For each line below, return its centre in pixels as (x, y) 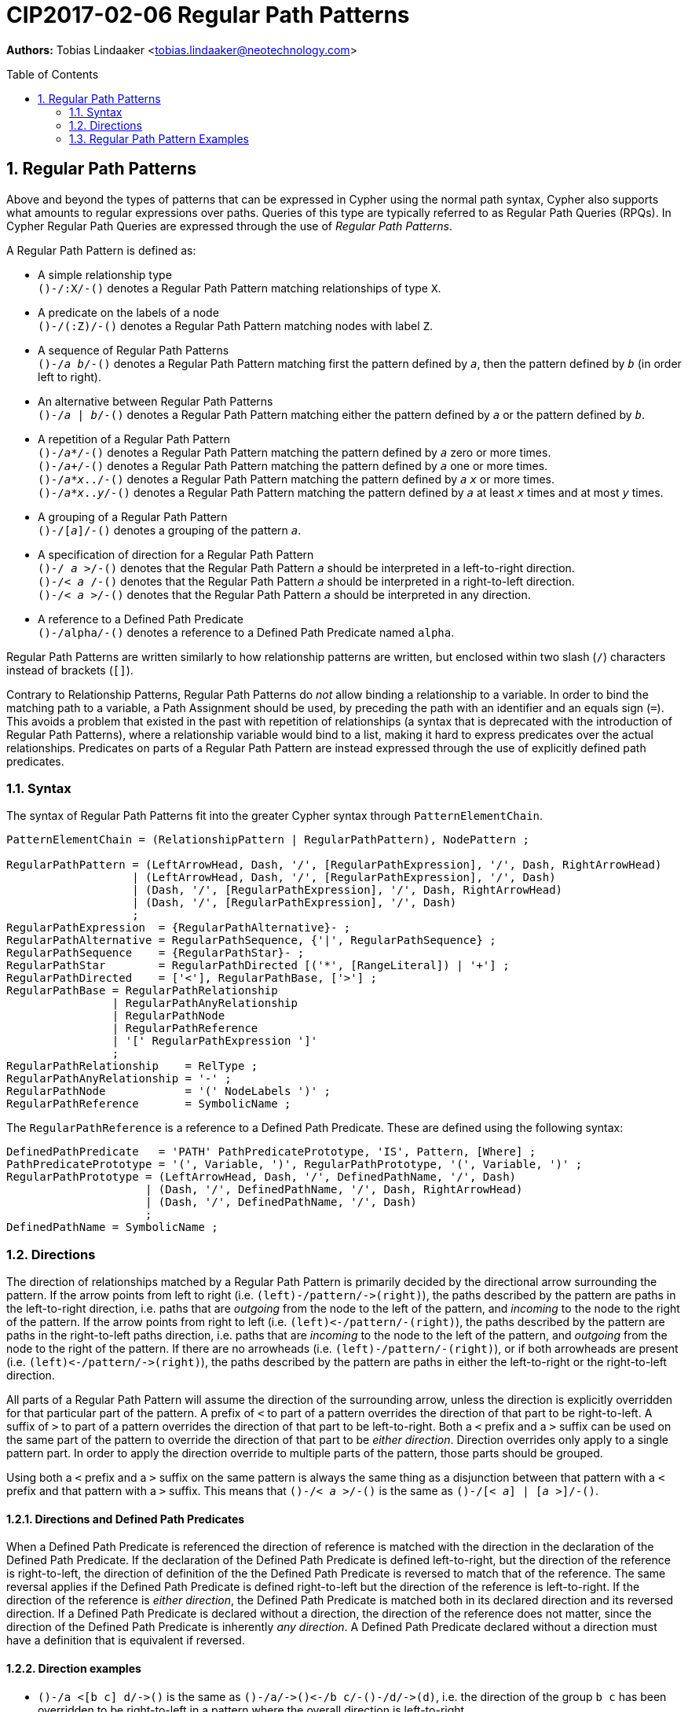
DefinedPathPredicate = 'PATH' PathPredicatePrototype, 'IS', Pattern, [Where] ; (271, 1152)
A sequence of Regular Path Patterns (134, 350)
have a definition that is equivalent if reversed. (126, 1640)
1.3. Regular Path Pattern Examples (159, 138)
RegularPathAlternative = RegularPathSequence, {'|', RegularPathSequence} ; (251, 940)
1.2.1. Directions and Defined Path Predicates (126, 1519)
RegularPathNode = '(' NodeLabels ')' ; (169, 1091)
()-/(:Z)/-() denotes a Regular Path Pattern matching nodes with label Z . (236, 325)
